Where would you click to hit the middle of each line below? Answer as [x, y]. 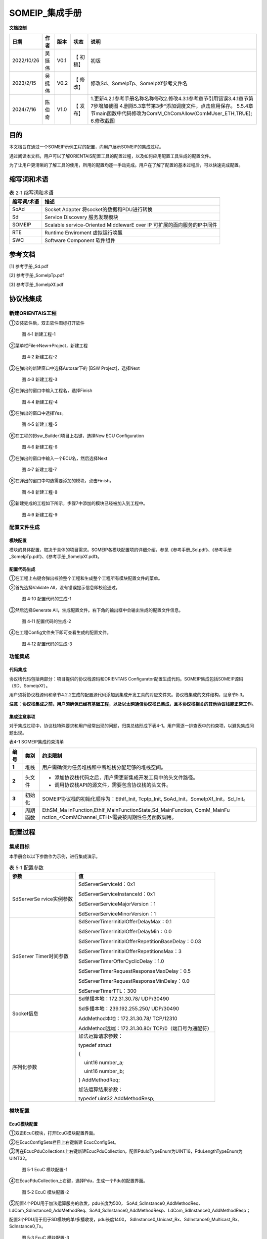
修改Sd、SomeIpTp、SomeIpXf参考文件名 [139, 83]
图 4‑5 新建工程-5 [39, 424]
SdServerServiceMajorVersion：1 [117, 903]
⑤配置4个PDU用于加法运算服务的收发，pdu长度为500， [67, 1203]
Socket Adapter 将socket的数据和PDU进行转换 [99, 209]
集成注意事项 [22, 717]
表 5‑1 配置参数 [26, 867]
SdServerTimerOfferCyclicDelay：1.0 [121, 961]
